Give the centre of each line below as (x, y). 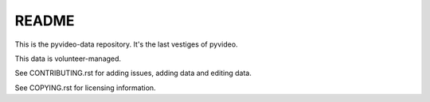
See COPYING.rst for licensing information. (85, 88)
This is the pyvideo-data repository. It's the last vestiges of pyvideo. (126, 44)
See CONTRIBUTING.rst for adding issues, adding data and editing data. (133, 73)
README (45, 21)
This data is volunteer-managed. (68, 59)
